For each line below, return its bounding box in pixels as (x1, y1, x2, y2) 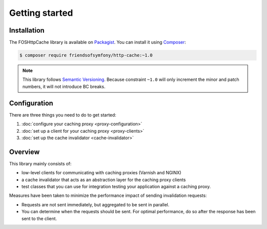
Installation (9, 26, 44, 35)
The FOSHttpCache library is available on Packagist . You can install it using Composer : (9, 39, 186, 45)
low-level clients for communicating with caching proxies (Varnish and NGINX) (21, 170, 181, 176)
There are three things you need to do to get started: (9, 112, 116, 118)
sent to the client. (21, 215, 57, 222)
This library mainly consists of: (9, 160, 72, 166)
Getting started (9, 7, 73, 18)
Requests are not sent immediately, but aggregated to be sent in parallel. (21, 201, 170, 207)
